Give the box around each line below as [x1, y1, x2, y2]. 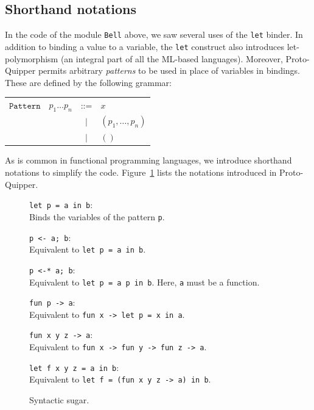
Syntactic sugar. [29, 394, 89, 406]
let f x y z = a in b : [29, 361, 119, 373]
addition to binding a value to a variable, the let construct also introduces [5, 40, 284, 52]
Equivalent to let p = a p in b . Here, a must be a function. [29, 275, 260, 288]
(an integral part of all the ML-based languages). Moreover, [60, 52, 283, 65]
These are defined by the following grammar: [5, 76, 172, 88]
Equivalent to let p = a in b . [29, 243, 146, 256]
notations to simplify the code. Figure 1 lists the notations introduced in [5, 166, 277, 179]
